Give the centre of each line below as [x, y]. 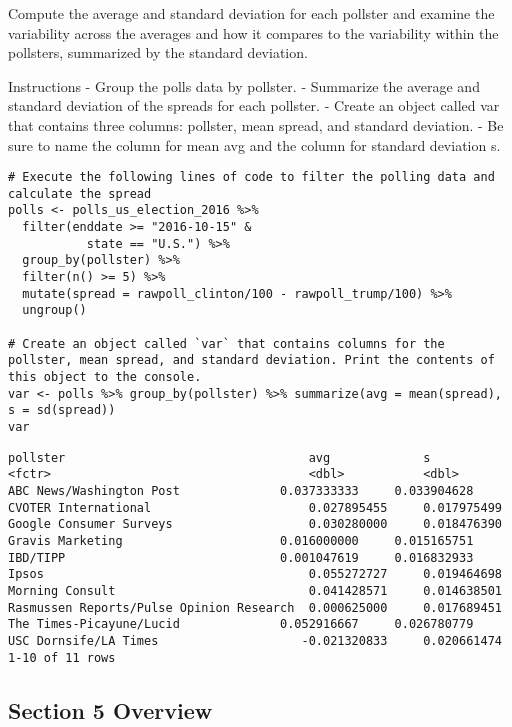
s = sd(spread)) [62, 410]
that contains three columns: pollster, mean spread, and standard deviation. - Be [256, 124]
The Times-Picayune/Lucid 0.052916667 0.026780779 [241, 624]
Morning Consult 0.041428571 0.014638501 [255, 590]
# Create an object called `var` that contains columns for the [226, 343]
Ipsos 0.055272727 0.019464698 [255, 574]
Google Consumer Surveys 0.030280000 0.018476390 [255, 524]
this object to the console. [105, 377]
